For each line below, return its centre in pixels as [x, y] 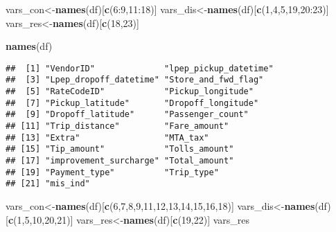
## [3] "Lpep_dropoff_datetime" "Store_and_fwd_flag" [135, 80]
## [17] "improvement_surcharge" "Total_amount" [120, 161]
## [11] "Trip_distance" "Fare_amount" [117, 126]
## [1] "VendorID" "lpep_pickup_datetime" [140, 68]
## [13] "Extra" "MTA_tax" [107, 137]
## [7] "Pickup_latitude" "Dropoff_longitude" [132, 103]
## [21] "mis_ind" [48, 184]
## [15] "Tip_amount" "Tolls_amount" [120, 149]
